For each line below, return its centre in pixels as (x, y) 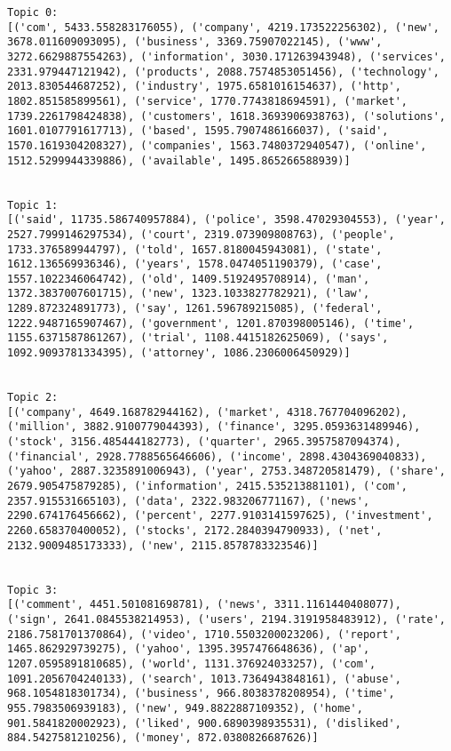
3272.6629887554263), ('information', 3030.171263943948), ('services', (226, 56)
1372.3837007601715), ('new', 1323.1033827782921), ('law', (189, 294)
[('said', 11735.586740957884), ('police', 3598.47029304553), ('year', (226, 220)
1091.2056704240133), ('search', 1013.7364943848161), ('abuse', (204, 679)
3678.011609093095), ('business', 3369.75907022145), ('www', (195, 42)
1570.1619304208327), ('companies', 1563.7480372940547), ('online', (217, 145)
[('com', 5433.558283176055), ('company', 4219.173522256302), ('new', (223, 27)
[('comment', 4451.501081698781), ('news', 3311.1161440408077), (204, 605)
